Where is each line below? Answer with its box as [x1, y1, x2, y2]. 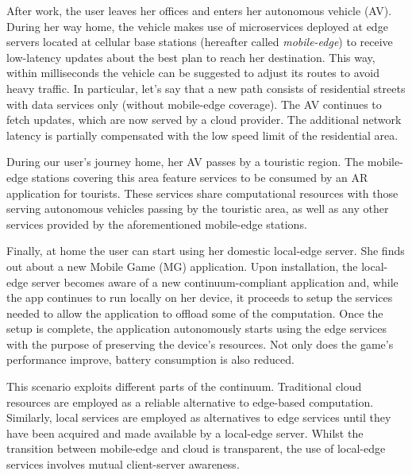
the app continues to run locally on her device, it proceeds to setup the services [6, 289, 393, 306]
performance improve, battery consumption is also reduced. [6, 351, 295, 368]
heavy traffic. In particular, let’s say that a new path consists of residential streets [6, 79, 406, 96]
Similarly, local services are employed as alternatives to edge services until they [6, 409, 391, 426]
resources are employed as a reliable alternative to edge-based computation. [6, 393, 374, 410]
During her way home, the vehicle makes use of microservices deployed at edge [6, 17, 388, 34]
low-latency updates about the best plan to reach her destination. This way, [6, 48, 375, 65]
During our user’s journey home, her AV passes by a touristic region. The [6, 153, 364, 170]
